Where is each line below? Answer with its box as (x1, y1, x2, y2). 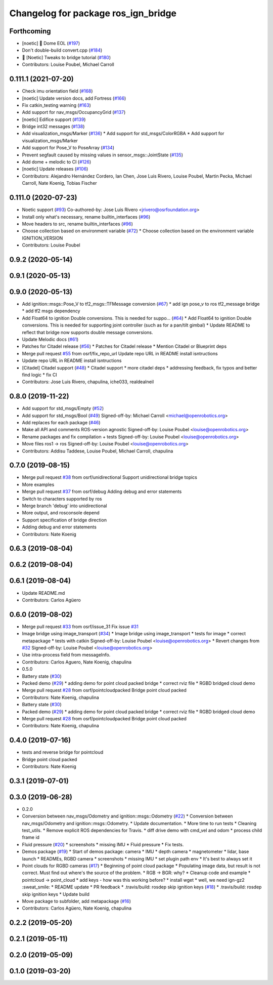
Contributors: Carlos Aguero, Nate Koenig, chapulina (22, 659, 131, 665)
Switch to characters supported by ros (22, 496, 102, 502)
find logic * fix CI (22, 372, 58, 378)
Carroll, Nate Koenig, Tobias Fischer (22, 180, 97, 186)
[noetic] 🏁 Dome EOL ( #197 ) (22, 40, 80, 47)
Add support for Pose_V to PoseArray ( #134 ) (22, 145, 115, 151)
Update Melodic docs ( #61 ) (22, 336, 79, 342)
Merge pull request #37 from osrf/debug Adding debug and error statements (22, 488, 182, 495)
